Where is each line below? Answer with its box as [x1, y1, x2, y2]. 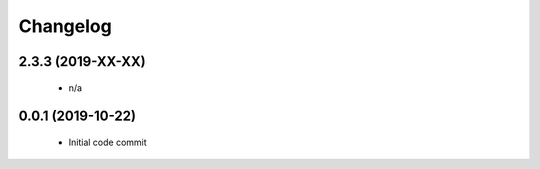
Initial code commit [68, 136, 147, 148]
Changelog [18, 15, 112, 37]
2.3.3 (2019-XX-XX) [18, 53, 146, 70]
